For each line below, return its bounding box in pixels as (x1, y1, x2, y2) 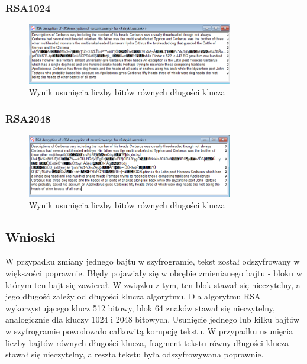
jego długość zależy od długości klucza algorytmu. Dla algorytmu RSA (5, 290, 261, 302)
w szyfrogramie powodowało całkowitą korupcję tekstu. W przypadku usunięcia (5, 324, 293, 337)
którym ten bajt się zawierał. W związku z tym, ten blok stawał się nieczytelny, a (5, 278, 300, 291)
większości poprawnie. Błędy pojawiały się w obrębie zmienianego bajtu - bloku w (5, 266, 302, 279)
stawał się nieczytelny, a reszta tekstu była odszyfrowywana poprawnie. (5, 348, 264, 360)
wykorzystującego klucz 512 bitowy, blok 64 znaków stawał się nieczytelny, (5, 301, 275, 314)
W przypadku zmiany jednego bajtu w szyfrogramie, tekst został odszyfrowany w (5, 255, 300, 268)
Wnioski (5, 227, 56, 246)
